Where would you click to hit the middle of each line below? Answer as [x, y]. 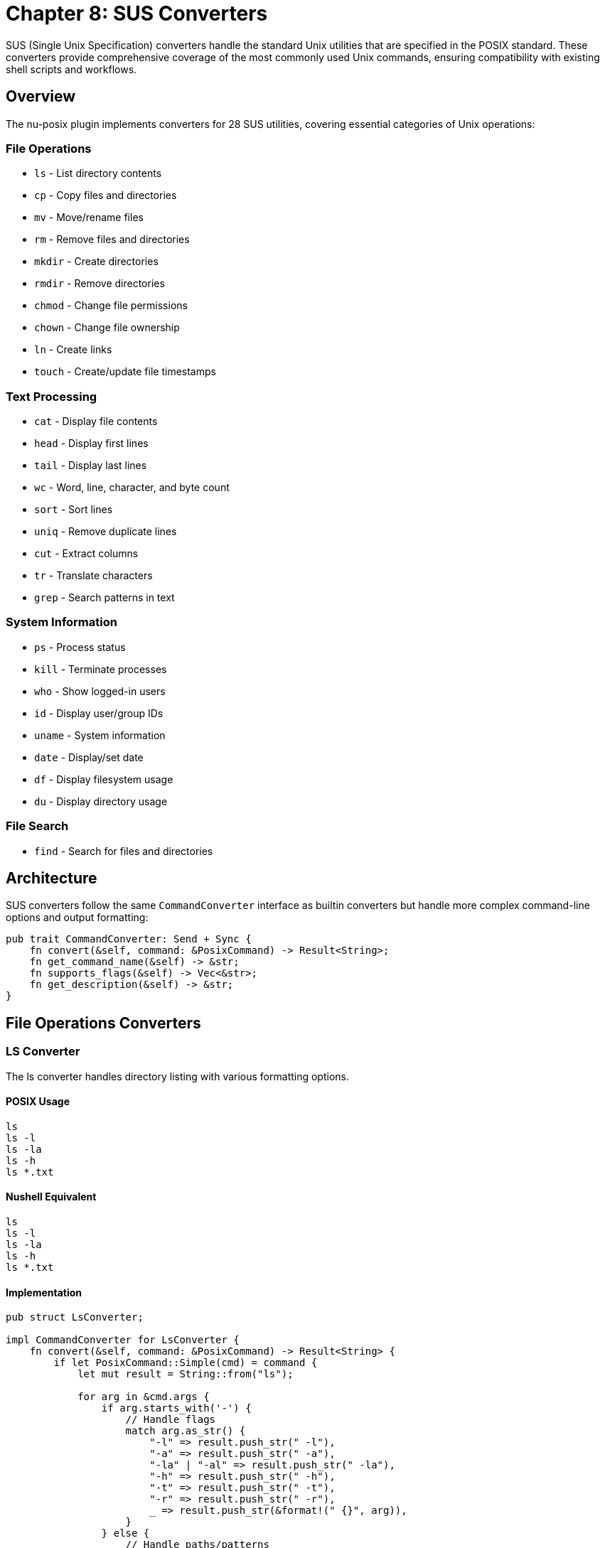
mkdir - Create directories [96, 262]
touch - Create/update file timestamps [125, 372]
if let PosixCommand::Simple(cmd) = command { [186, 1363]
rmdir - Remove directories [100, 284]
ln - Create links [73, 350]
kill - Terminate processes [101, 669]
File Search [37, 826]
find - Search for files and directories [124, 851]
